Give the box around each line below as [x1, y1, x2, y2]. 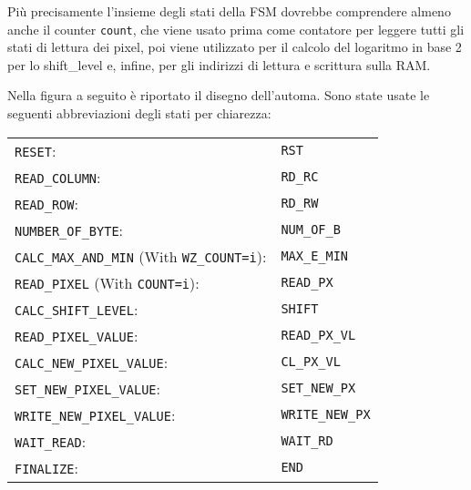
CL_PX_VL [281, 354, 341, 370]
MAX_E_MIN [281, 249, 349, 264]
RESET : [15, 139, 56, 161]
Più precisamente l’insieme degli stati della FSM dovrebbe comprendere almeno [7, 2, 451, 20]
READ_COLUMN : [15, 166, 101, 188]
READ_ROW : [15, 192, 78, 214]
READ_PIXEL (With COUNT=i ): [15, 271, 200, 293]
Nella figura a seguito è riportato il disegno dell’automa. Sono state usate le [7, 86, 430, 105]
